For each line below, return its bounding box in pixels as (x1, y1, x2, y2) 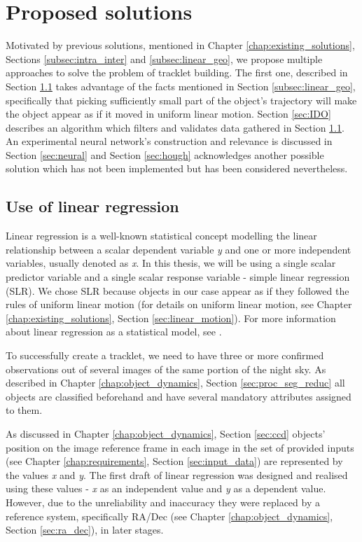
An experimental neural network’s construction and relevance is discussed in (6, 134, 333, 148)
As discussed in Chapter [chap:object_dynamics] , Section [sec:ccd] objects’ (6, 426, 326, 440)
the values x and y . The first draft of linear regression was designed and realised (6, 467, 348, 482)
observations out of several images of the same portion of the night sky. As (6, 361, 326, 376)
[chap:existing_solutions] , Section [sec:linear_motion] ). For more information (6, 310, 336, 325)
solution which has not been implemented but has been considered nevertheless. (6, 161, 348, 176)
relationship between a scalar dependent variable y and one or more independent (6, 242, 351, 256)
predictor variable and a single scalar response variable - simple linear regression (6, 270, 350, 284)
